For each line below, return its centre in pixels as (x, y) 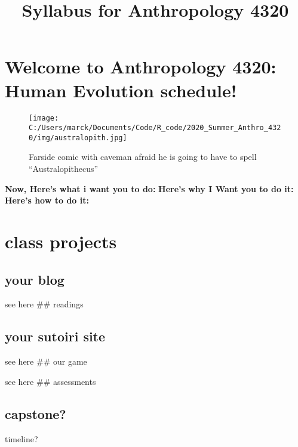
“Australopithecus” (64, 169)
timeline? (21, 438)
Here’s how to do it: (47, 200)
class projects (61, 241)
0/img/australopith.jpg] (78, 138)
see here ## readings (44, 304)
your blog (35, 279)
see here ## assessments (50, 381)
